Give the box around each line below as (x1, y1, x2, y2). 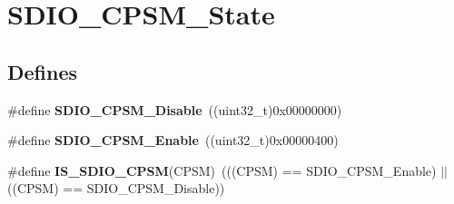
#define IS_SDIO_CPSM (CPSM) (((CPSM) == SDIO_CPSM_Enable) (7, 160, 437, 180)
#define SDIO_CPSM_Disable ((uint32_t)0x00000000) (7, 100, 342, 119)
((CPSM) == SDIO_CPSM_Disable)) (7, 179, 225, 198)
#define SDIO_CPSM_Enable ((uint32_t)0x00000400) (7, 131, 339, 150)
